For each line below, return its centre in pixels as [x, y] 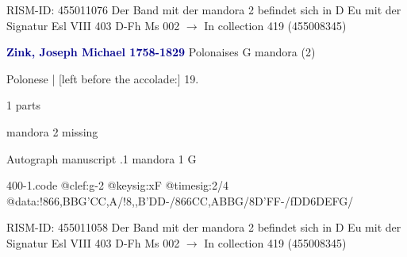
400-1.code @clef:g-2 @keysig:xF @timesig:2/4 [117, 185]
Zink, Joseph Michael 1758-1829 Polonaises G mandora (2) [161, 52]
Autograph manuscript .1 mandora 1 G [102, 158]
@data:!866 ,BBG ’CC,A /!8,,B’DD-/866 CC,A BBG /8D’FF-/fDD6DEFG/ [180, 200]
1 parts [23, 105]
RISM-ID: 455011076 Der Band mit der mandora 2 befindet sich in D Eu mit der [204, 10]
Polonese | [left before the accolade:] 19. [103, 78]
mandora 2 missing [52, 131]
